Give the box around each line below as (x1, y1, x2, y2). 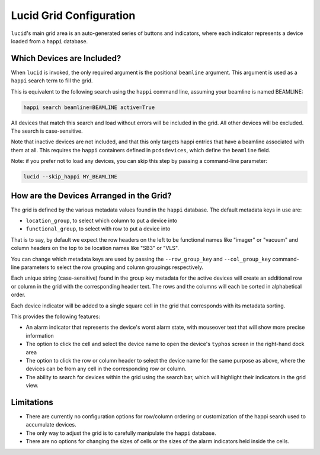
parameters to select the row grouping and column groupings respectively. (21, 264, 204, 271)
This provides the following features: (11, 313, 101, 320)
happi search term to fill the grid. (11, 77, 93, 84)
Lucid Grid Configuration (11, 9, 136, 22)
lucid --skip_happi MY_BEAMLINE (23, 174, 118, 180)
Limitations (11, 397, 53, 407)
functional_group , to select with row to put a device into (25, 225, 171, 232)
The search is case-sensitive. (11, 127, 83, 134)
